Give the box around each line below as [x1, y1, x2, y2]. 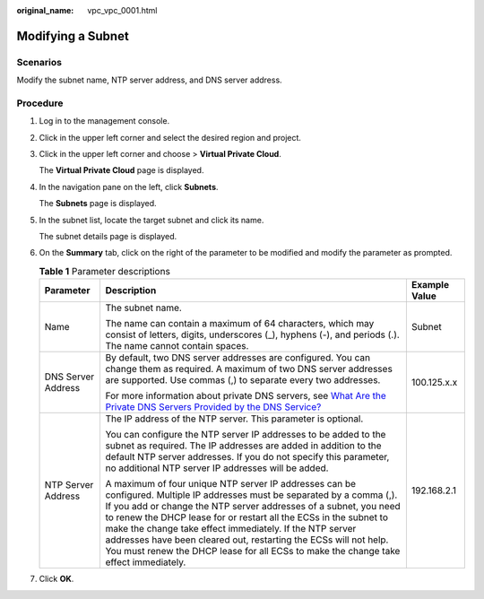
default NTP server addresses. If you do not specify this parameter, [105, 451, 390, 464]
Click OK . [39, 574, 74, 585]
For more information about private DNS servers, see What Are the [105, 390, 387, 403]
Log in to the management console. [39, 116, 170, 126]
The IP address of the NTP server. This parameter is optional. [105, 412, 364, 425]
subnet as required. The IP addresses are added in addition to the [105, 439, 382, 452]
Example [411, 279, 450, 291]
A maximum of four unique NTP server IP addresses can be [105, 478, 357, 490]
